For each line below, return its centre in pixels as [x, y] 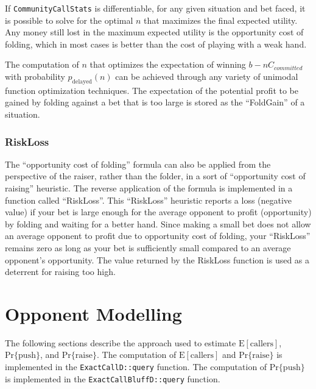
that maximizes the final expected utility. [221, 20]
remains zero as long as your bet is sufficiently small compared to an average [148, 247]
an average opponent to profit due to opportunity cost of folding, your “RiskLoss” [158, 236]
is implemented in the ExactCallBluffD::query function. [113, 378]
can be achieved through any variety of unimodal [207, 77]
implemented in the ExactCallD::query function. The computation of [136, 367]
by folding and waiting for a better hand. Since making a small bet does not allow [158, 223]
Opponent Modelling [93, 313]
